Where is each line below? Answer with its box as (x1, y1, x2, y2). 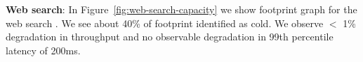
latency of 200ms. (6, 42, 81, 57)
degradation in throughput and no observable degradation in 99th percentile (6, 29, 334, 44)
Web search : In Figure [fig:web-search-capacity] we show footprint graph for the (6, 2, 357, 16)
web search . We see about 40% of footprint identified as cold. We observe (6, 15, 324, 30)
